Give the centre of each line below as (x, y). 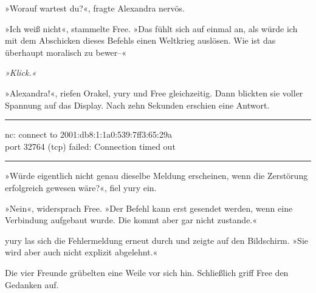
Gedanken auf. (32, 284)
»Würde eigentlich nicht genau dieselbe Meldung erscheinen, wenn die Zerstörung (156, 176)
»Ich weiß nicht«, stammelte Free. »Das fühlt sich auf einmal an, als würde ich (151, 28)
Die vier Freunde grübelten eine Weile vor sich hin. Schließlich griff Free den (147, 272)
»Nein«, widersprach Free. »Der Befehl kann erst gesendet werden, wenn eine (149, 208)
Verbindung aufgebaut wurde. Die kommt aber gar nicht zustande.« (131, 220)
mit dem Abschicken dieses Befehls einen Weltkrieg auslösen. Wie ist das (140, 40)
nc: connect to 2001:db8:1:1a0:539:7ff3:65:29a (88, 134)
